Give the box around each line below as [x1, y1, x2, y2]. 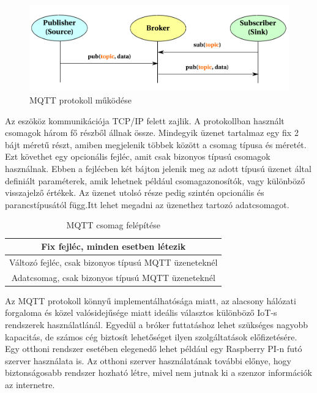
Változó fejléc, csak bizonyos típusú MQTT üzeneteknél [9, 255, 218, 268]
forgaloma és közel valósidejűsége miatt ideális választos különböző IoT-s [5, 306, 277, 319]
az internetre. [5, 378, 55, 391]
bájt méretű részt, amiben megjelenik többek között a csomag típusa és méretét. [5, 138, 307, 151]
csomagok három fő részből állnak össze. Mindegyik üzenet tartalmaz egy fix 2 [5, 126, 299, 139]
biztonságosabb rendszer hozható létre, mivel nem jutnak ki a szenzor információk [5, 366, 312, 379]
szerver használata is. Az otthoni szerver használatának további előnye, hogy [5, 354, 291, 367]
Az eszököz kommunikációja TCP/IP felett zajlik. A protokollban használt [5, 114, 285, 127]
